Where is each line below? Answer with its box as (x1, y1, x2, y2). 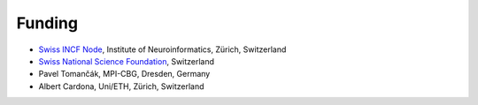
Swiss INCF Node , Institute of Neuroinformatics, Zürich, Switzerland (38, 44, 287, 55)
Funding (16, 13, 79, 33)
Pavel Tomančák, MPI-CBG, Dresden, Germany (38, 69, 211, 79)
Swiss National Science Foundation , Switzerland (38, 56, 215, 66)
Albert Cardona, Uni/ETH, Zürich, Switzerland (38, 80, 204, 92)
